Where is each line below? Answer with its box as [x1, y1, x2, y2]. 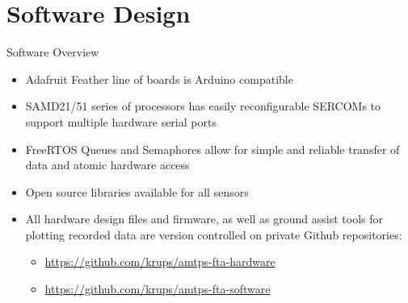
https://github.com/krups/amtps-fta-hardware [44, 253, 276, 270]
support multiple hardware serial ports [25, 113, 217, 130]
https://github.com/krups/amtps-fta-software [44, 280, 271, 297]
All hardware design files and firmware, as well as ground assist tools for [25, 210, 384, 227]
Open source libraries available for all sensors [25, 183, 249, 200]
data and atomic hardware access [25, 156, 190, 173]
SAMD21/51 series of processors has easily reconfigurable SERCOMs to [25, 98, 381, 114]
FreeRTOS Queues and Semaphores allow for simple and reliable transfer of [25, 140, 400, 157]
